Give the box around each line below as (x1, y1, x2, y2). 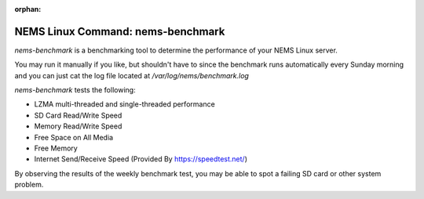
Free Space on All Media (34, 132, 114, 142)
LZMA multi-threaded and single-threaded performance (34, 99, 215, 109)
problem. (14, 180, 44, 190)
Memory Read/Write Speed (34, 121, 122, 131)
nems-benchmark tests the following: (14, 85, 137, 95)
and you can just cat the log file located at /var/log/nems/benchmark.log (14, 71, 249, 80)
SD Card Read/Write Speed (34, 110, 122, 120)
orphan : (14, 5, 42, 13)
